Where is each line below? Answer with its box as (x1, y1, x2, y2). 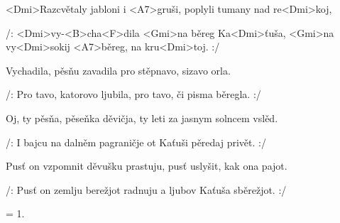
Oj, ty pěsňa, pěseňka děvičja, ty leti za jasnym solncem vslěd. (6, 110, 278, 125)
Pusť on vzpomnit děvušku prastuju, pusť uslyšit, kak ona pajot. (6, 158, 287, 173)
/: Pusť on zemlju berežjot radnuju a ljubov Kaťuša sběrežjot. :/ (6, 182, 287, 197)
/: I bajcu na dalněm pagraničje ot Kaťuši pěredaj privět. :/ (6, 134, 266, 149)
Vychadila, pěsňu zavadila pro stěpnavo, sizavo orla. (6, 62, 231, 77)
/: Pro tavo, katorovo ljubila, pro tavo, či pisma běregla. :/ (6, 87, 261, 102)
